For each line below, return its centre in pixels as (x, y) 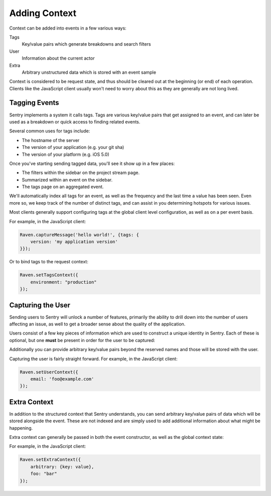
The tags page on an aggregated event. (63, 187)
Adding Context (43, 13)
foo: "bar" (44, 474)
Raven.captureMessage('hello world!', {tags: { (79, 235)
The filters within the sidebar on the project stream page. (81, 173)
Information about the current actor (58, 58)
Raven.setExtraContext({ (50, 460)
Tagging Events (34, 103)
